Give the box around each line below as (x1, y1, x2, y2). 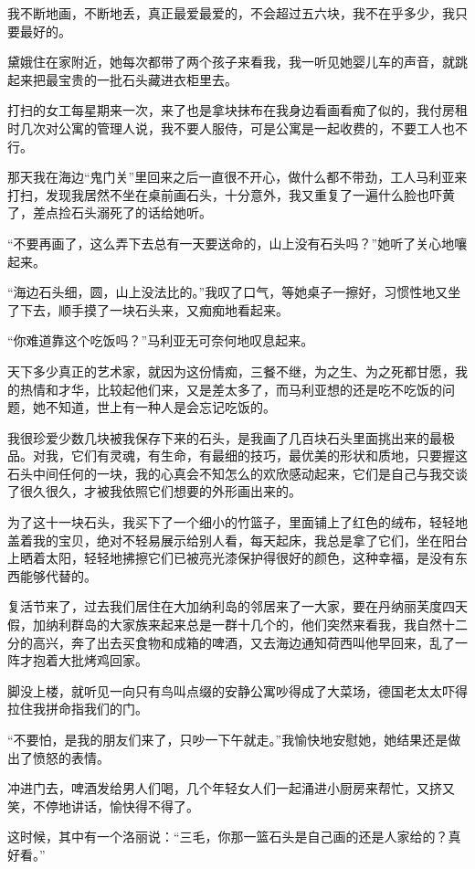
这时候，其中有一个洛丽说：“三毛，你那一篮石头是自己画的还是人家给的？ (7, 827, 449, 846)
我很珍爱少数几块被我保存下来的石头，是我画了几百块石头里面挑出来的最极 (7, 428, 455, 447)
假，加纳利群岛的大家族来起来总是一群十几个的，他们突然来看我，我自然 (7, 615, 442, 634)
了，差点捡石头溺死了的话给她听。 (7, 203, 212, 222)
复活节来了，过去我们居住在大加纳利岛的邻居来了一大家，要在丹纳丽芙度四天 (7, 597, 468, 616)
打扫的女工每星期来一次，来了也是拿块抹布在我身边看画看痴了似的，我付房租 (7, 101, 468, 120)
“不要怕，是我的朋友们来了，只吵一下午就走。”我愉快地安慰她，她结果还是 (7, 730, 449, 748)
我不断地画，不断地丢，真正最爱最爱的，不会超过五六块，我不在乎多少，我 (7, 4, 455, 22)
